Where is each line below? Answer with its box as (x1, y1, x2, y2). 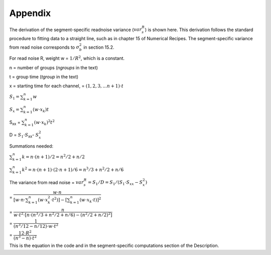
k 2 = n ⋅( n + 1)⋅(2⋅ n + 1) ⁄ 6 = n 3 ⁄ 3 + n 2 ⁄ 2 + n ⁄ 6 (22, 166, 124, 173)
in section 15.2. (83, 44, 115, 50)
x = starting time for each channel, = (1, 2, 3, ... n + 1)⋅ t (9, 83, 124, 89)
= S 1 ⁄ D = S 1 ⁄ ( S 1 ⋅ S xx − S (88, 180, 143, 187)
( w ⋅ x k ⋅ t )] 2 (79, 196, 101, 204)
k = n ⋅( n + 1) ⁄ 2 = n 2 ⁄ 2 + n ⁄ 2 (22, 153, 85, 160)
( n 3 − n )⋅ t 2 (13, 234, 37, 241)
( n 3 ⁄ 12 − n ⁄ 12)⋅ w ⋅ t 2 (13, 222, 59, 229)
